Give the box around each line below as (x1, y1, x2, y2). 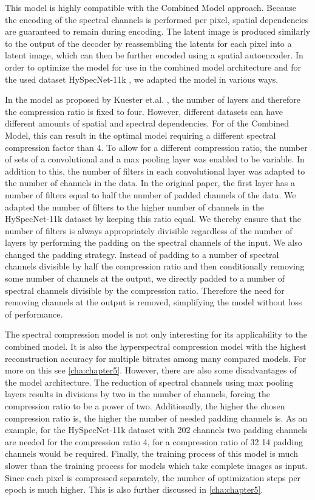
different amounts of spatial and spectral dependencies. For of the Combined (5, 117, 290, 130)
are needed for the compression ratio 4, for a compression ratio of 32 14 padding (5, 435, 303, 448)
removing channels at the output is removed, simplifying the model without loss (5, 296, 302, 308)
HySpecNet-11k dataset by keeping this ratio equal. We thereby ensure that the (5, 212, 302, 225)
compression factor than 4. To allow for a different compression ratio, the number (5, 141, 308, 153)
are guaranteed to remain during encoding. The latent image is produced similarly (5, 25, 311, 38)
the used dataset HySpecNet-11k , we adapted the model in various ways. (5, 72, 279, 85)
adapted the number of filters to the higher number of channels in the (5, 200, 264, 213)
